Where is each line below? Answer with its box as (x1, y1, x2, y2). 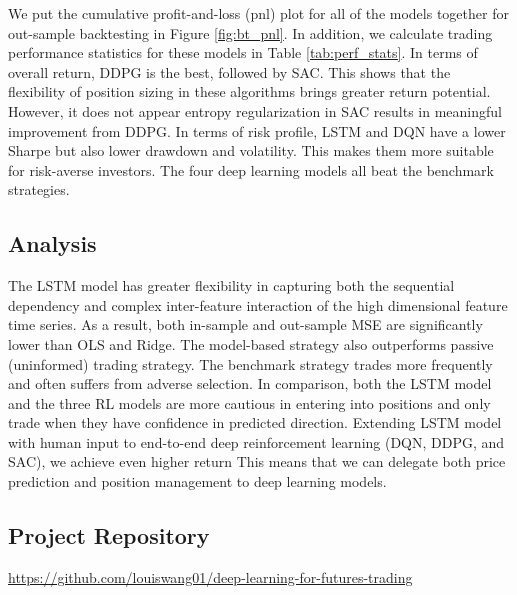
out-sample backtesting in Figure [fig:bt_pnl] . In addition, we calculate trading (8, 22, 493, 43)
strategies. (8, 179, 70, 200)
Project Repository (8, 520, 210, 551)
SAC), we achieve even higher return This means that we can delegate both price (8, 451, 506, 472)
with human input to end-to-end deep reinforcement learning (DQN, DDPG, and (8, 431, 505, 452)
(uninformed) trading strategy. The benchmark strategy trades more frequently (8, 353, 493, 374)
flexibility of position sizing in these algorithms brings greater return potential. (8, 81, 491, 102)
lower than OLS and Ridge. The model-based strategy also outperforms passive (8, 333, 494, 354)
